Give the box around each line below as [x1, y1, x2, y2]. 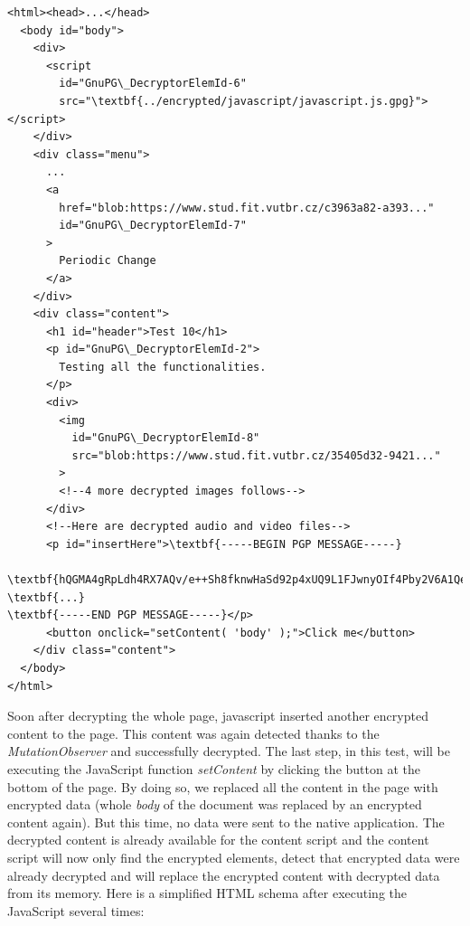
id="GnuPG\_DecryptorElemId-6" [59, 77, 247, 90]
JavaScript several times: [7, 901, 145, 920]
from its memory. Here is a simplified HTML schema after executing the [7, 883, 407, 902]
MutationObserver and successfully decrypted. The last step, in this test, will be [7, 742, 451, 761]
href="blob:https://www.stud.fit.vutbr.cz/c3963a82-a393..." [59, 201, 435, 214]
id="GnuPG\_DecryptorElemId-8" [71, 431, 260, 445]
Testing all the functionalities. [59, 360, 267, 373]
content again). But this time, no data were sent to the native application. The [7, 812, 445, 831]
